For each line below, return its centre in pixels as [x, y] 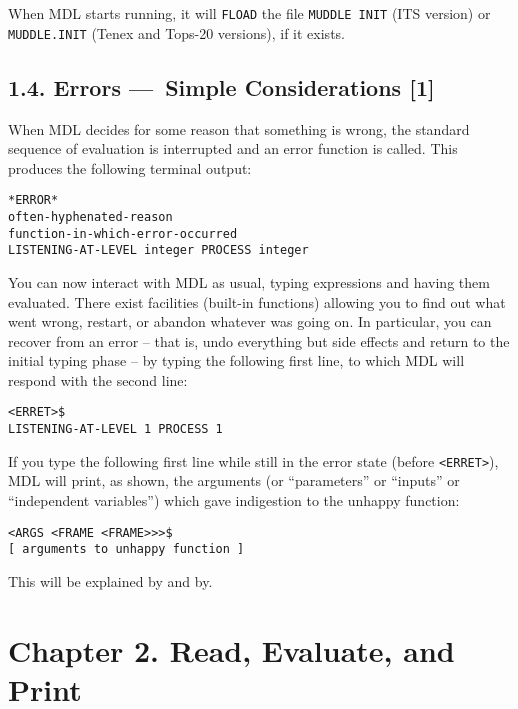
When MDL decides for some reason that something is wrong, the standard [239, 128]
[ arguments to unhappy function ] [126, 549]
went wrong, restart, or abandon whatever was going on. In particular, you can [250, 321]
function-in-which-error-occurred [123, 233]
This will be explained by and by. [110, 580]
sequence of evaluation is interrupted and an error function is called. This [233, 148]
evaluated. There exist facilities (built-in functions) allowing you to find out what [257, 301]
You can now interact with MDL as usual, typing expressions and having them [249, 281]
